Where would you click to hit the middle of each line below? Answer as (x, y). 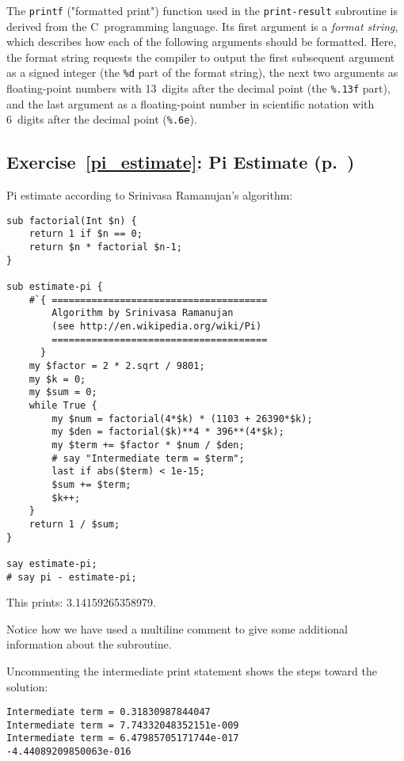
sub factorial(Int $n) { (72, 221)
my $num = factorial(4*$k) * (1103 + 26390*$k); (182, 419)
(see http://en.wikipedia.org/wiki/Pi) (157, 327)
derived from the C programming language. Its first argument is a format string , (202, 26)
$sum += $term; (91, 484)
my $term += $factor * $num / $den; (148, 445)
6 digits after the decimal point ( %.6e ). (102, 119)
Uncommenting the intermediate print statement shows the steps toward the (192, 670)
